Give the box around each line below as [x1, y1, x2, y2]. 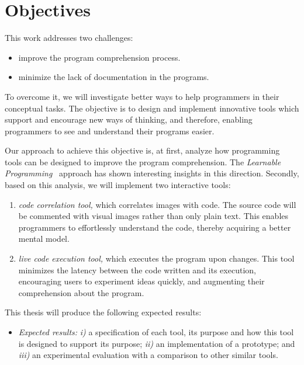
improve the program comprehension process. [18, 51, 181, 63]
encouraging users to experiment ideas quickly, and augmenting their [18, 275, 265, 287]
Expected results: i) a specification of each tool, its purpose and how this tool [18, 326, 294, 338]
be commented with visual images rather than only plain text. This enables [18, 210, 289, 222]
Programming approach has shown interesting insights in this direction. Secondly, [5, 167, 299, 179]
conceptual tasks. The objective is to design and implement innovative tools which [5, 102, 299, 114]
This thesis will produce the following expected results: [5, 306, 202, 318]
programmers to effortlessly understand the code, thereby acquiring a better [18, 221, 291, 233]
